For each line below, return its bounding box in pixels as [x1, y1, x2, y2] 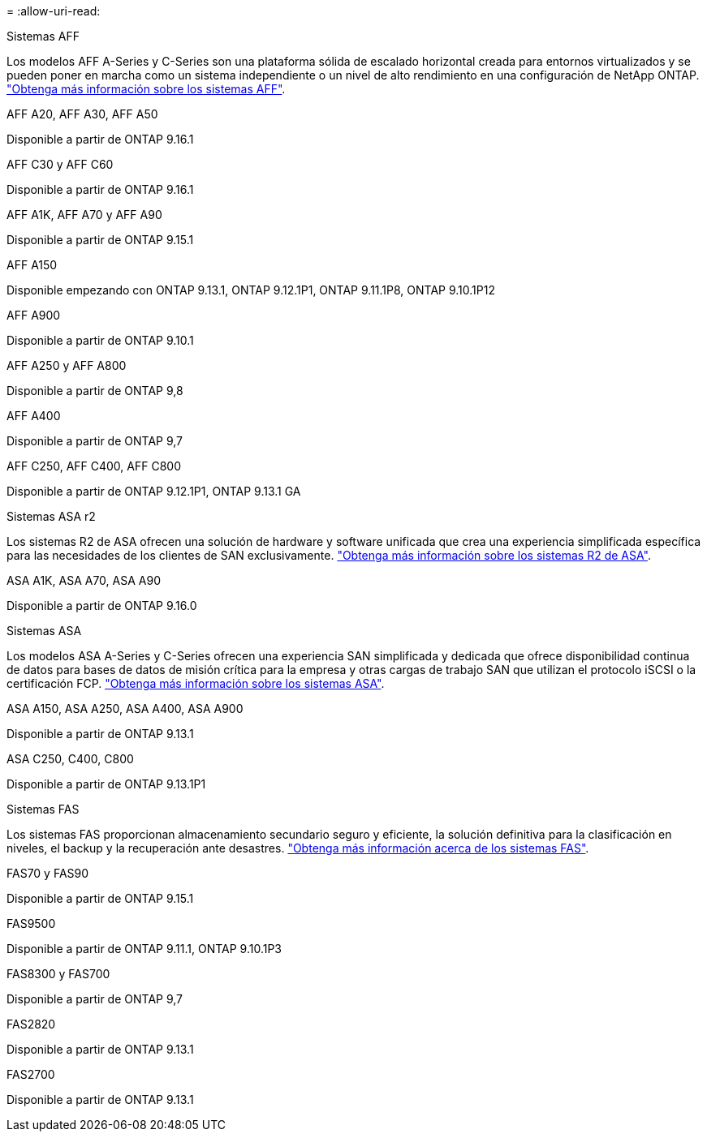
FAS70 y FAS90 [6, 866, 89, 880]
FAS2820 [6, 1017, 56, 1031]
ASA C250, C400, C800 [6, 752, 134, 766]
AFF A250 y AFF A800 [6, 359, 127, 372]
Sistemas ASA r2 [6, 509, 96, 523]
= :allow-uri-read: [6, 4, 101, 18]
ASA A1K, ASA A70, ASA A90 [6, 573, 161, 587]
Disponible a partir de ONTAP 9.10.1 [6, 333, 194, 347]
